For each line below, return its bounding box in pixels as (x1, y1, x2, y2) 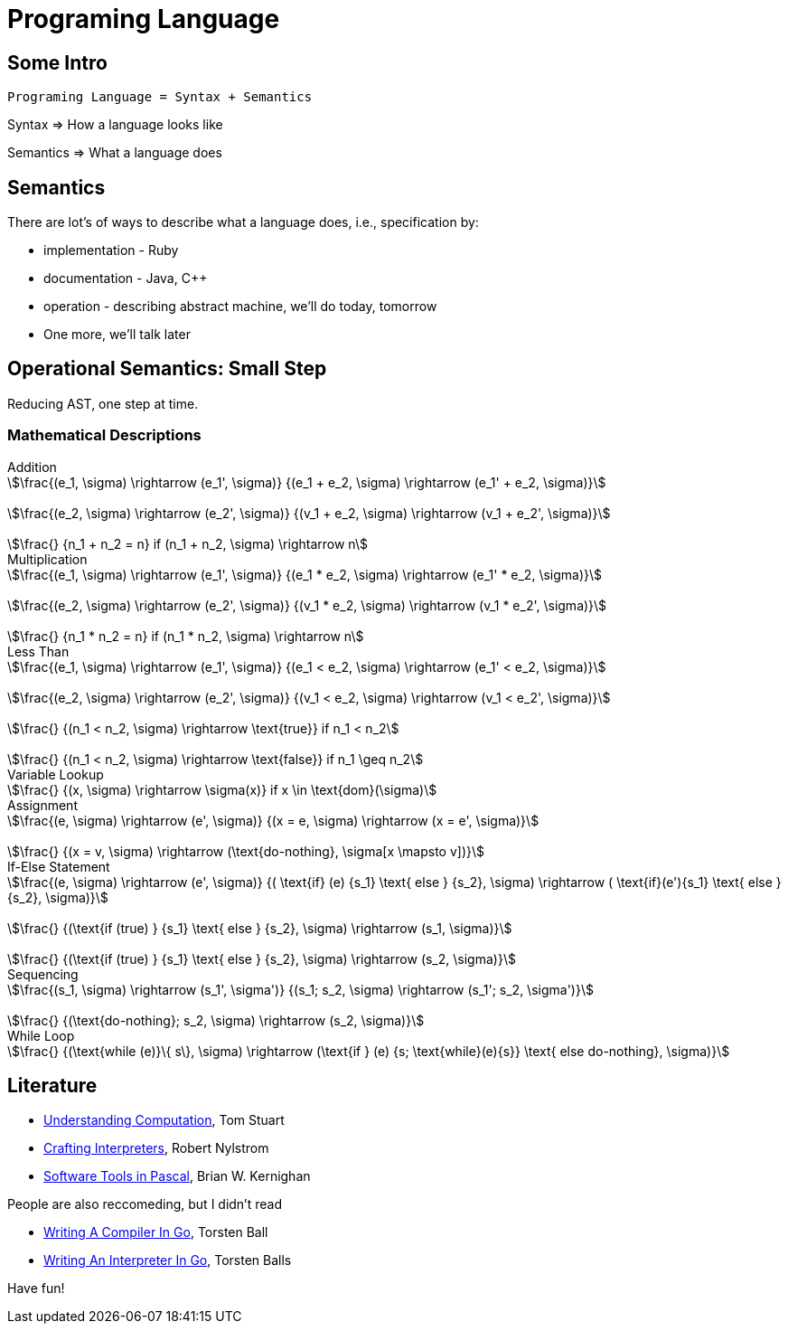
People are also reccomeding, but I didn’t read (7, 1196, 283, 1213)
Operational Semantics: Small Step (7, 357, 327, 381)
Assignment (7, 797, 78, 813)
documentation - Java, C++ (43, 270, 208, 287)
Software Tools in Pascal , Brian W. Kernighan (43, 1168, 311, 1185)
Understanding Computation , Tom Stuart (43, 1112, 285, 1128)
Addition (7, 458, 57, 475)
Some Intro (7, 51, 108, 74)
